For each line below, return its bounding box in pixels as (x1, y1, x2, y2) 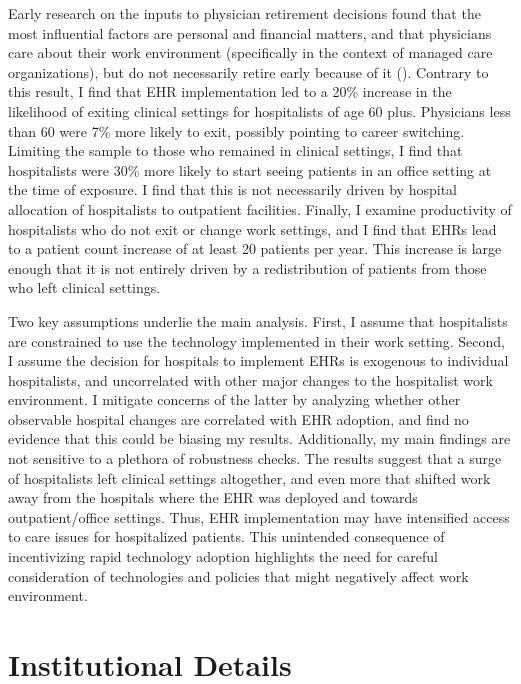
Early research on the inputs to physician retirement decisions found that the (8, 3, 481, 23)
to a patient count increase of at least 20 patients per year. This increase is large (8, 238, 502, 259)
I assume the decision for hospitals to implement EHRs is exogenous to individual (8, 350, 509, 371)
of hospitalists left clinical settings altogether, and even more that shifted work (8, 467, 491, 488)
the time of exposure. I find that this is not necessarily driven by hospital (8, 179, 457, 200)
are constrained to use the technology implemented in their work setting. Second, (8, 330, 505, 351)
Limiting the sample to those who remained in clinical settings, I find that (8, 140, 463, 161)
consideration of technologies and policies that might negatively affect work (8, 565, 469, 586)
